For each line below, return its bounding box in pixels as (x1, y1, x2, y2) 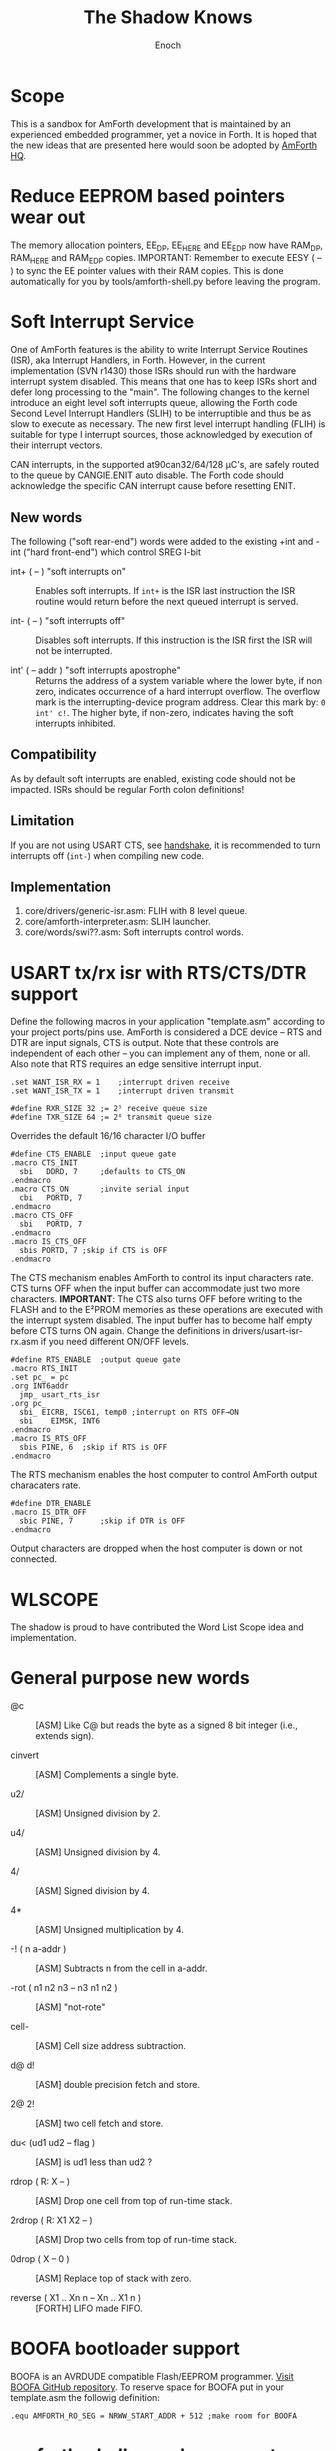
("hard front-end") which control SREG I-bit (23, 546, 202, 558)
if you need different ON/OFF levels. (40, 1336, 190, 1348)
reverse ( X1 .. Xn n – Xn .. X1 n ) (10, 2292, 142, 2304)
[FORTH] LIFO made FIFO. (35, 2302, 143, 2315)
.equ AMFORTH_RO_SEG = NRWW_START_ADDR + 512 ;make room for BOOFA (10, 2411, 298, 2421)
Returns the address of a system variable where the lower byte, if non (35, 674, 323, 686)
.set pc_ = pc (10, 1372, 70, 1383)
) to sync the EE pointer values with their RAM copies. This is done (10, 265, 284, 277)
